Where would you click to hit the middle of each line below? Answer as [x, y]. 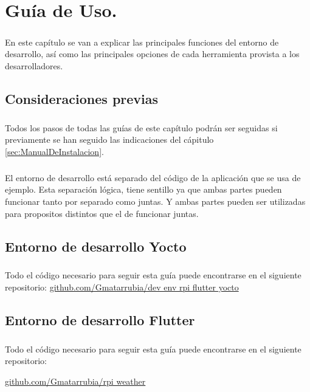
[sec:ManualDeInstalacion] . [54, 151]
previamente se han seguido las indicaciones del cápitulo [109, 139]
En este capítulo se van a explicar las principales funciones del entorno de [142, 42]
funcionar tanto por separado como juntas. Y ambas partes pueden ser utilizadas [155, 201]
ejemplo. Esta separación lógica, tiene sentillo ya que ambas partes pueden [143, 189]
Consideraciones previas [82, 98]
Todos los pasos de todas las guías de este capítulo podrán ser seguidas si [141, 127]
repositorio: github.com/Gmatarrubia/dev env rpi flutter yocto [122, 287]
